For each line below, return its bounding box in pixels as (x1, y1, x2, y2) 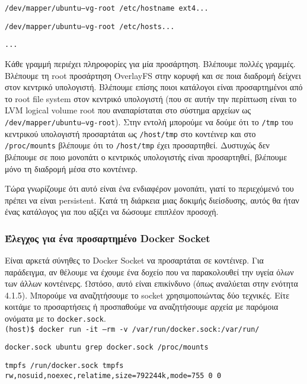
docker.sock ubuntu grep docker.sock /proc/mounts (5, 343, 209, 352)
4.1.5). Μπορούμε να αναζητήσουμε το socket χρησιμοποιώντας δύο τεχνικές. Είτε (5, 288, 290, 301)
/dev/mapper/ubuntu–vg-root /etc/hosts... (5, 22, 175, 31)
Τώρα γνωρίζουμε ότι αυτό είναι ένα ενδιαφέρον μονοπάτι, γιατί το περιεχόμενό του (5, 182, 294, 195)
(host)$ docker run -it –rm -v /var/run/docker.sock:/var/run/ (5, 325, 260, 334)
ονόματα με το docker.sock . (5, 312, 106, 325)
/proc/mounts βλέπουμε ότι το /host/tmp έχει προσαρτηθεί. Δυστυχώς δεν (5, 139, 270, 151)
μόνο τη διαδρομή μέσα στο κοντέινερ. (5, 162, 138, 174)
